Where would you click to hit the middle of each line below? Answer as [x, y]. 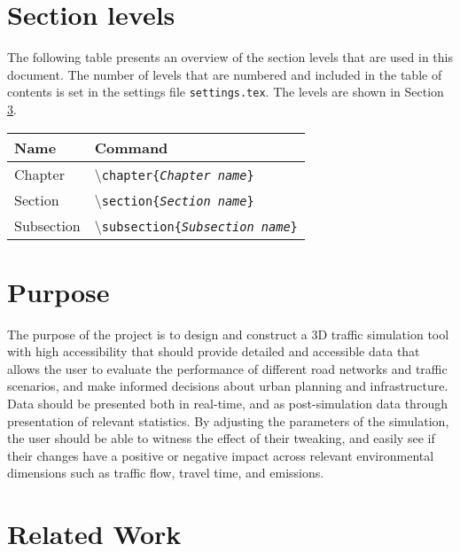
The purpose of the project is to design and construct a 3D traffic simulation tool [228, 334]
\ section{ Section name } [174, 199]
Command [131, 147]
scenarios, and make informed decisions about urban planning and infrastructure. [228, 386]
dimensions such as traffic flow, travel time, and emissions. [166, 473]
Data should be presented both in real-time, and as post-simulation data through [227, 404]
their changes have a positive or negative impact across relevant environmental [221, 455]
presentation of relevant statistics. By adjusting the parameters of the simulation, [228, 420]
